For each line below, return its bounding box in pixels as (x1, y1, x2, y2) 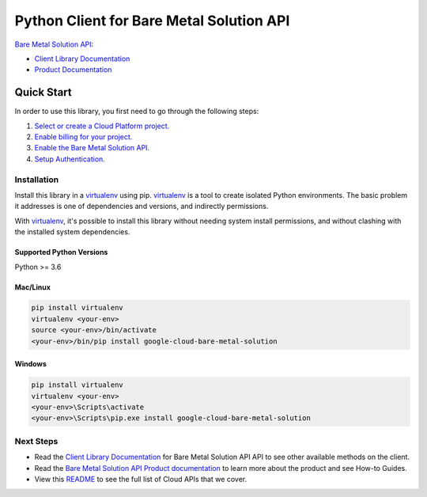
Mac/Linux (14, 282, 51, 292)
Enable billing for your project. (34, 132, 133, 142)
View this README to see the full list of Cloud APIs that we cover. (34, 474, 248, 484)
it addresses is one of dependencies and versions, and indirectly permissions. (14, 202, 269, 211)
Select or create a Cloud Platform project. (34, 121, 170, 131)
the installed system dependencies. (14, 227, 130, 237)
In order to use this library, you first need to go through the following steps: (14, 107, 259, 116)
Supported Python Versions (14, 248, 108, 257)
